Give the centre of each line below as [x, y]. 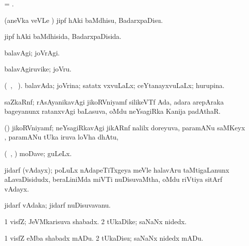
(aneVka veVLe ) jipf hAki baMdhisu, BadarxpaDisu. [84, 20]
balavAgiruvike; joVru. [38, 69]
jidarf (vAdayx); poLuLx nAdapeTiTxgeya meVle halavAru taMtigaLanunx [117, 169]
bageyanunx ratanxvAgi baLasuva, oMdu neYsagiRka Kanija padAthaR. [113, 111]
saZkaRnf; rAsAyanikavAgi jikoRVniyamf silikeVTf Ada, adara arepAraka [114, 101]
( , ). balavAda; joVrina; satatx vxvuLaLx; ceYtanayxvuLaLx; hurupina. [115, 85]
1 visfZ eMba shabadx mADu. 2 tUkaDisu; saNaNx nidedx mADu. [104, 237]
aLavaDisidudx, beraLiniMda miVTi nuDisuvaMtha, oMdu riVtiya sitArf [113, 179]
